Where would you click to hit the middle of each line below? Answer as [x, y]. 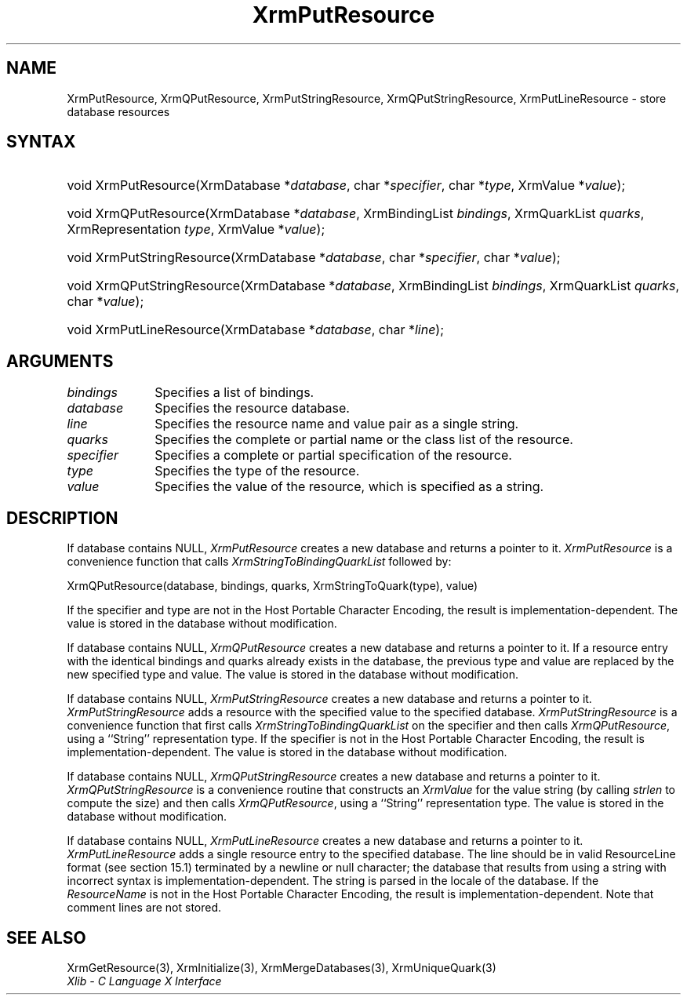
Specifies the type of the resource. [257, 471]
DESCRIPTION [62, 518]
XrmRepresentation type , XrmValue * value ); [196, 229]
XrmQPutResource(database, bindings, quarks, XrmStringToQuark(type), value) [273, 586]
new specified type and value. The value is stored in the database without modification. [293, 675]
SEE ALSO [46, 937]
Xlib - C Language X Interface [144, 981]
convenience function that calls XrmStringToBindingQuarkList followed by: [259, 562]
